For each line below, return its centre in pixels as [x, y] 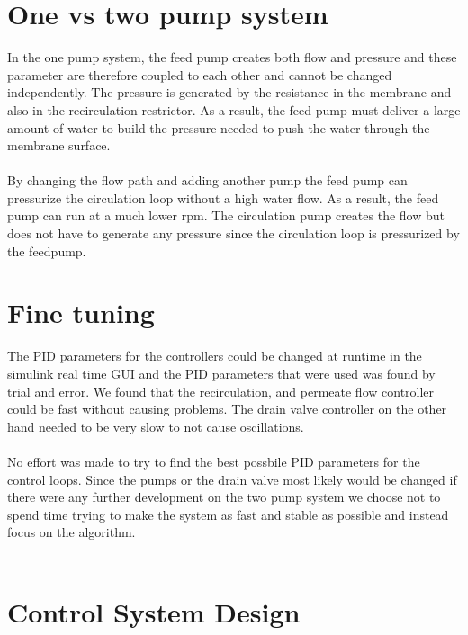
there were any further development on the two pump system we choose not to [224, 497]
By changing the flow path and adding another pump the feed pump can [207, 180]
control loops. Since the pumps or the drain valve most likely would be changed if [232, 479]
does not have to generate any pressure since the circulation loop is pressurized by [234, 233]
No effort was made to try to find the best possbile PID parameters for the [214, 461]
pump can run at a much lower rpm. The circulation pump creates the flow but [226, 215]
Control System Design [154, 611]
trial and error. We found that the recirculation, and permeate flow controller [221, 391]
